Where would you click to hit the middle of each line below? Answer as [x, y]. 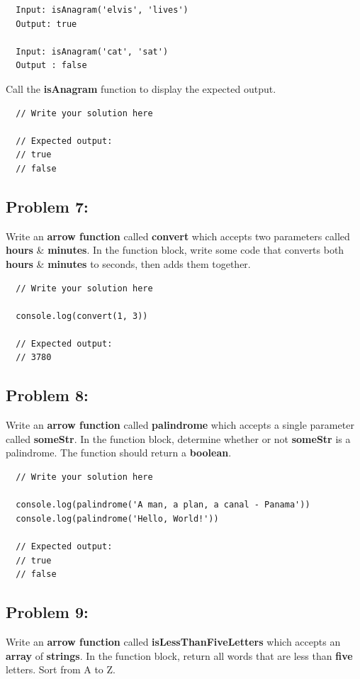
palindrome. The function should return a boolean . [119, 453]
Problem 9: [47, 612]
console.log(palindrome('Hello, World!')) [117, 518]
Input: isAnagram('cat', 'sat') [92, 51]
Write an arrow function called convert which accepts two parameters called [178, 236]
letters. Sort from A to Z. [61, 669]
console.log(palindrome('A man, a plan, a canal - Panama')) [163, 505]
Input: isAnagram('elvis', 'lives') [102, 10]
